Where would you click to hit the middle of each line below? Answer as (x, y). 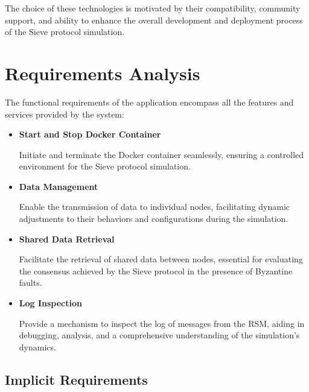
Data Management (59, 186)
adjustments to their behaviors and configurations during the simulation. (154, 219)
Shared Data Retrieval (67, 239)
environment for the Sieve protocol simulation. (105, 166)
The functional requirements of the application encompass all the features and (149, 102)
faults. (30, 283)
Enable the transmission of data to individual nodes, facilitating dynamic (154, 207)
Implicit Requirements (76, 379)
